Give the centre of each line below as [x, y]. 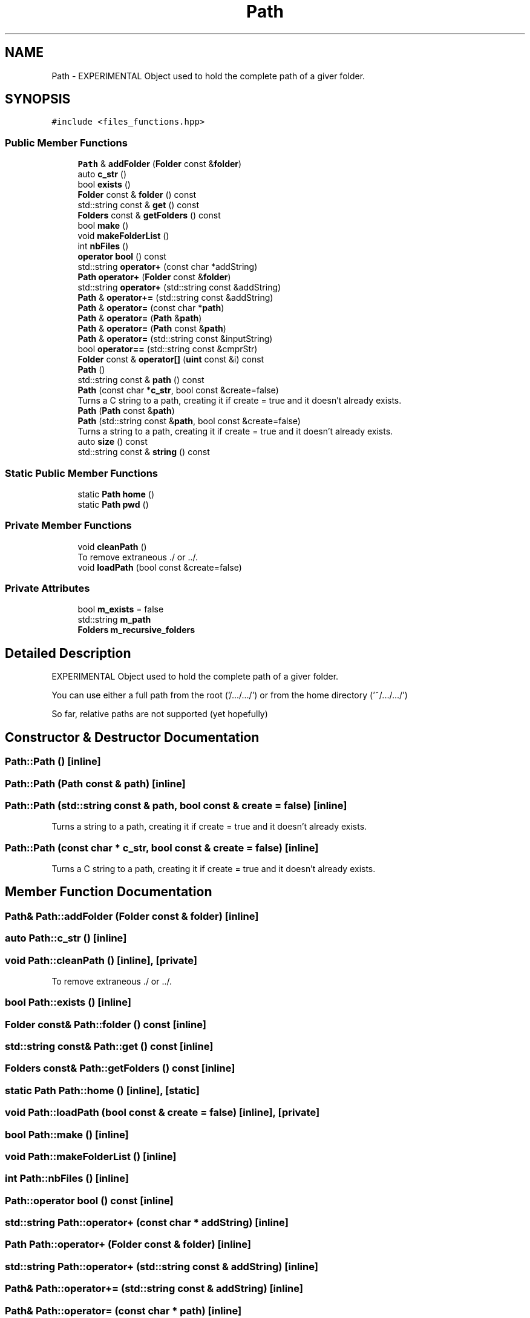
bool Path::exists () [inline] [68, 1002]
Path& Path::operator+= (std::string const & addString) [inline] [154, 1289]
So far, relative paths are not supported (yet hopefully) [160, 714]
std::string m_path [114, 620]
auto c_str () [102, 174]
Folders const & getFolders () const [149, 215]
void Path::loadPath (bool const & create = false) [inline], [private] [162, 1113]
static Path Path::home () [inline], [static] [102, 1090]
